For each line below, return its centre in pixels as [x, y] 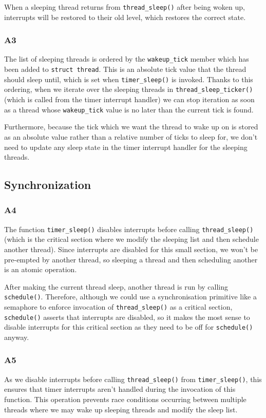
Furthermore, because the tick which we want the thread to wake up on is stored [131, 127]
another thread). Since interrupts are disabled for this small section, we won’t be [131, 249]
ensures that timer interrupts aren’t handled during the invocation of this [120, 389]
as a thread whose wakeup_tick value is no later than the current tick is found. [129, 109]
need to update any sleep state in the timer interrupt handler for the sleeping [126, 147]
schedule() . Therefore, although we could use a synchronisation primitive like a [130, 297]
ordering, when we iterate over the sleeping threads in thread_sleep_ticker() [129, 89]
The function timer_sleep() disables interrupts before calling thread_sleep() [129, 229]
